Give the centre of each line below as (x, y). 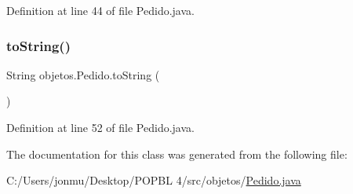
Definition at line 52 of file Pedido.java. (100, 127)
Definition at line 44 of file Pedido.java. (100, 10)
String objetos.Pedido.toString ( (83, 74)
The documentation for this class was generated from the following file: (177, 154)
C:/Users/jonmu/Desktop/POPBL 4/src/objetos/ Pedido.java (154, 180)
